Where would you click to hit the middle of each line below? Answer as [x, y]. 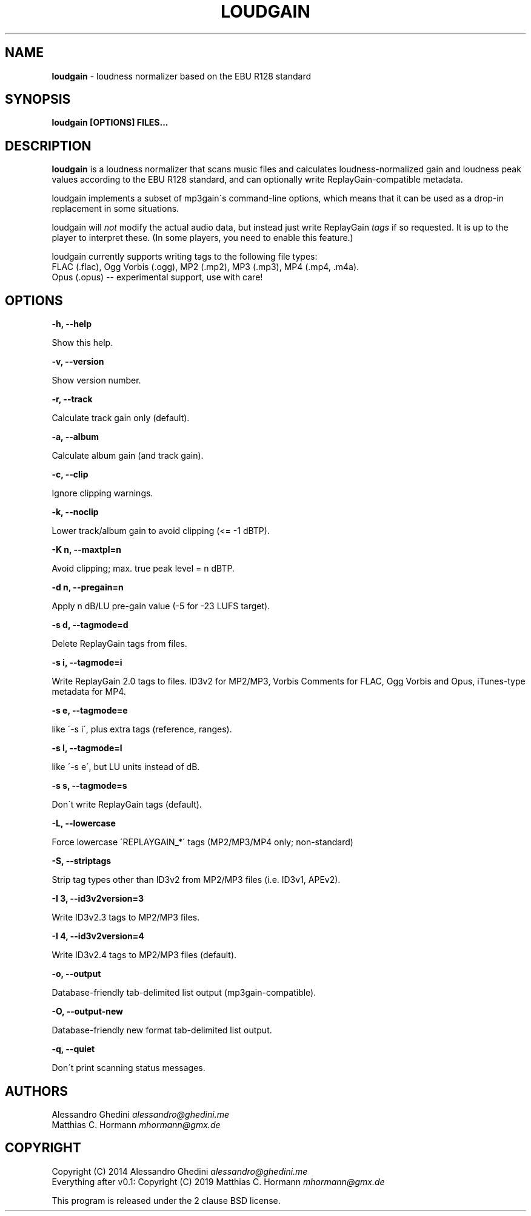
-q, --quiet [73, 1049]
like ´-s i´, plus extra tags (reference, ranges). [142, 729]
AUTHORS [37, 1091]
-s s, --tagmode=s [89, 786]
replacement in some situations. [115, 209]
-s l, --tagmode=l [87, 748]
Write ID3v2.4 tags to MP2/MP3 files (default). [144, 955]
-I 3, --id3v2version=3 [98, 899]
